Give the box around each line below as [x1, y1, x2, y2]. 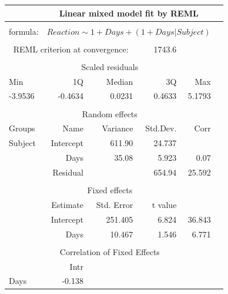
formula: [9, 25, 39, 37]
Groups [9, 122, 35, 134]
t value [152, 198, 177, 210]
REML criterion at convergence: [13, 42, 129, 55]
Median [106, 75, 133, 87]
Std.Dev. [145, 122, 177, 134]
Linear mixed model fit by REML [59, 6, 199, 19]
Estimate [51, 198, 83, 210]
